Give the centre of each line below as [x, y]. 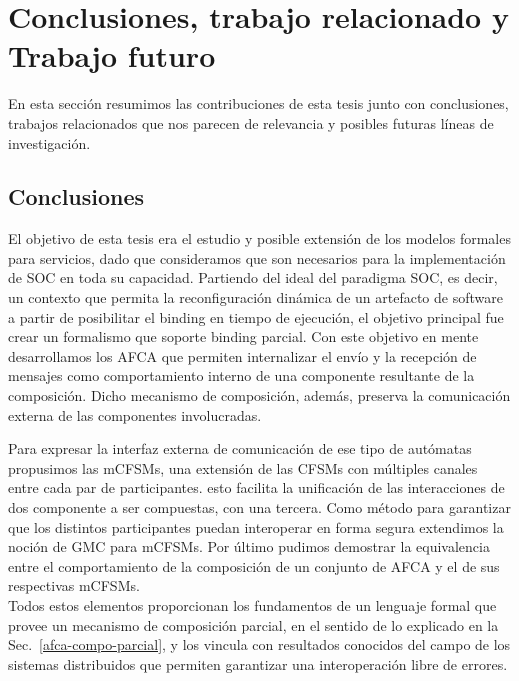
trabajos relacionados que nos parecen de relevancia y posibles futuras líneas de [251, 122]
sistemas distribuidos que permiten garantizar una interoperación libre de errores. [258, 663]
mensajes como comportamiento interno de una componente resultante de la [241, 375]
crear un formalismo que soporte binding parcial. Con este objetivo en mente [243, 336]
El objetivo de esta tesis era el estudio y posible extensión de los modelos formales [259, 238]
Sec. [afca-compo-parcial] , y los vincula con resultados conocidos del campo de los [259, 644]
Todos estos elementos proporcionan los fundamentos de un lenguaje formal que [252, 604]
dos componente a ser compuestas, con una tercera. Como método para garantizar [259, 507]
